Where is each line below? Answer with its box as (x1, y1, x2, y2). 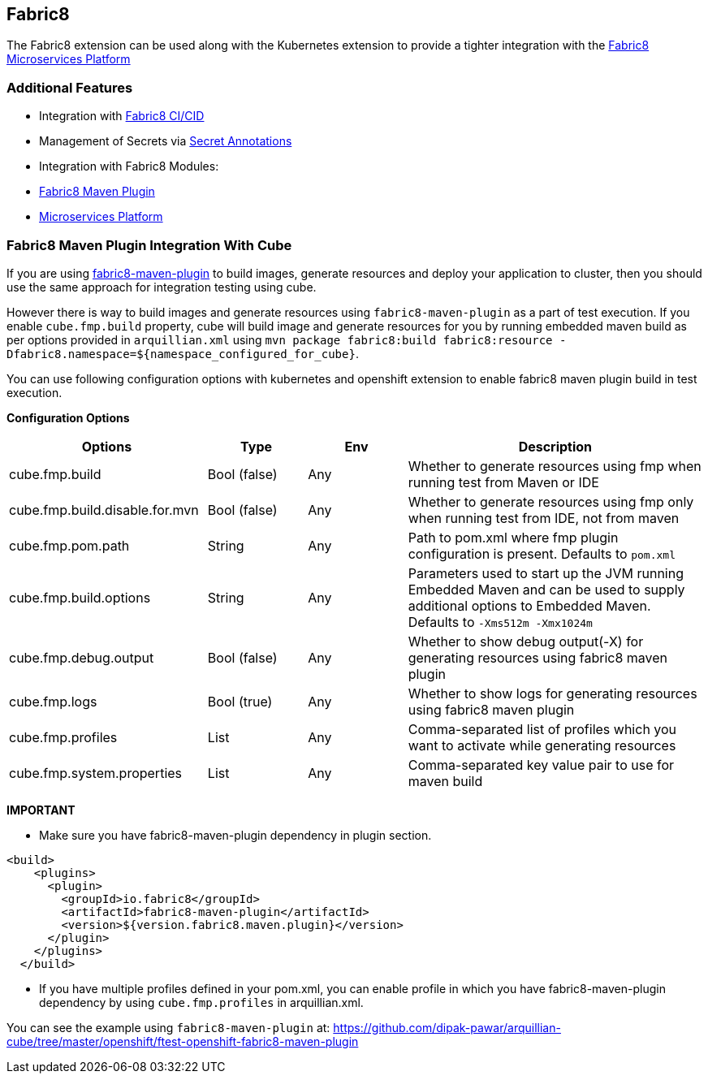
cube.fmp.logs (9, 693, 97, 710)
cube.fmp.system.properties (9, 764, 183, 781)
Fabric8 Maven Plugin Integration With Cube (6, 236, 292, 253)
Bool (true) (207, 693, 273, 710)
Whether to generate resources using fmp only (408, 493, 694, 510)
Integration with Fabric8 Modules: (39, 159, 219, 174)
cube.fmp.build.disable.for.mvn (9, 501, 199, 518)
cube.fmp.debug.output (9, 649, 154, 666)
